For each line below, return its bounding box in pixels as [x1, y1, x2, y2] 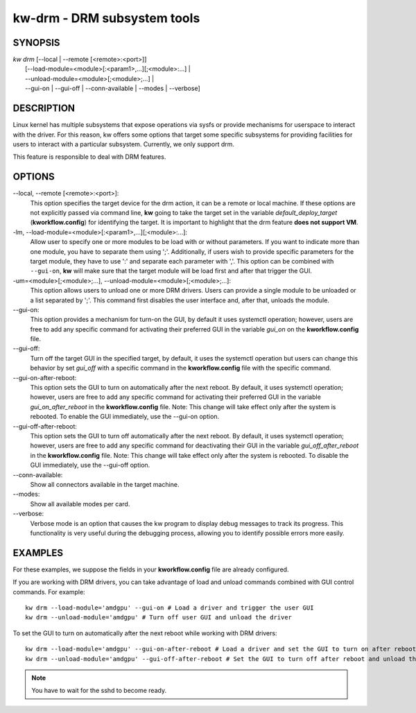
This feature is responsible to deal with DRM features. [12, 153, 166, 161]
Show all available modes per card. [30, 499, 130, 508]
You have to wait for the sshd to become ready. [31, 687, 166, 695]
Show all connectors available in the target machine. [30, 480, 180, 488]
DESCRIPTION [12, 103, 76, 114]
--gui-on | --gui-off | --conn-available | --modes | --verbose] [25, 84, 200, 93]
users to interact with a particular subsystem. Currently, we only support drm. [12, 139, 235, 148]
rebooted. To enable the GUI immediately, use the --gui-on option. [30, 413, 220, 421]
